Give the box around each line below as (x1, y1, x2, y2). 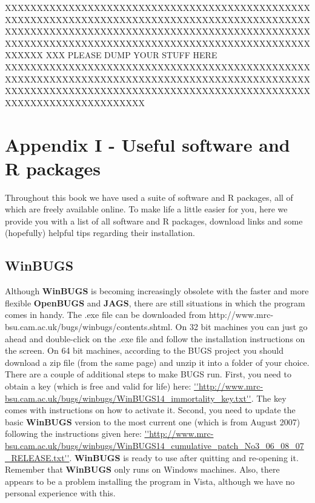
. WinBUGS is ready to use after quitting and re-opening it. (69, 451, 299, 464)
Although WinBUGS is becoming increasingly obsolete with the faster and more (5, 285, 309, 297)
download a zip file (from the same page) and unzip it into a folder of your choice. (5, 356, 310, 368)
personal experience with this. (5, 487, 116, 499)
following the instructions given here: (5, 427, 142, 440)
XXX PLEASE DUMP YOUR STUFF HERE (45, 49, 217, 61)
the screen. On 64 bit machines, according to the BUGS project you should (5, 344, 283, 357)
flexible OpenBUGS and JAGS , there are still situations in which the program (5, 296, 305, 309)
